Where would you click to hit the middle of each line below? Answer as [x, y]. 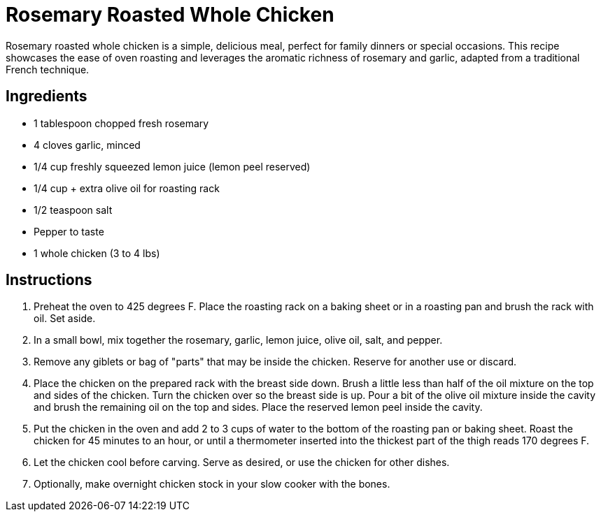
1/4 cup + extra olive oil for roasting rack [127, 188]
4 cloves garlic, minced [87, 145]
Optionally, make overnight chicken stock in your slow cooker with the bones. [212, 484]
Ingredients [47, 96]
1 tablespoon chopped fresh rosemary [121, 123]
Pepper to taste [69, 231]
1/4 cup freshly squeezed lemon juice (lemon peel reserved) [172, 166]
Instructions [49, 280]
